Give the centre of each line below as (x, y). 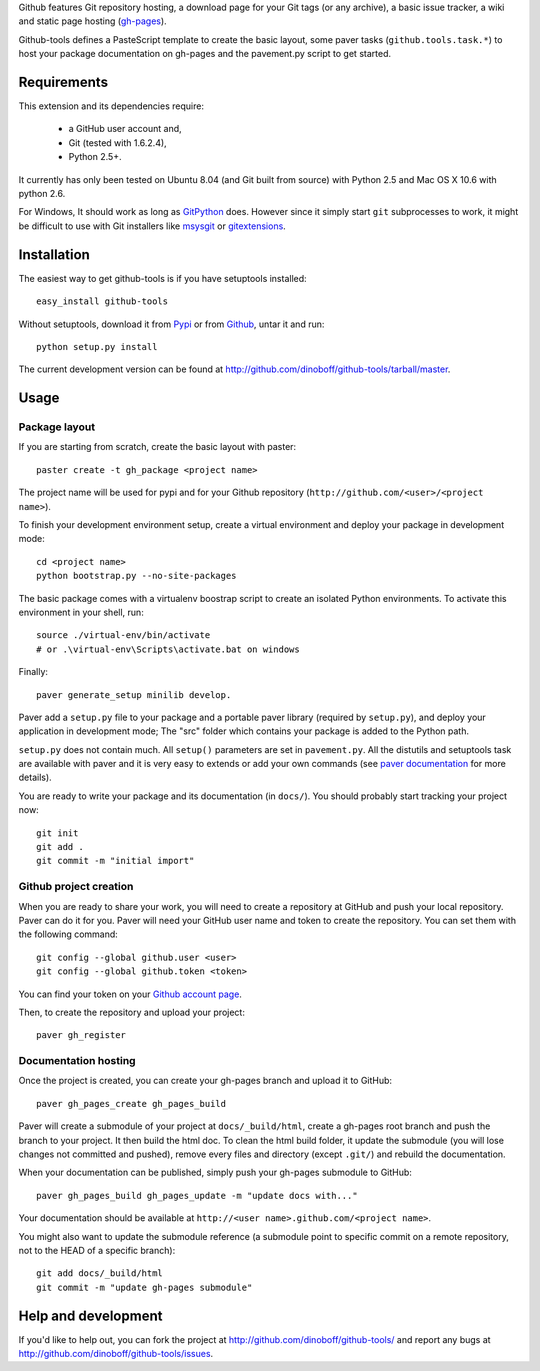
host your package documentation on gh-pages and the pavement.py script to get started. (205, 54)
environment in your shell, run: (81, 612)
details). (35, 777)
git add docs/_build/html (100, 1273)
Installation (54, 254)
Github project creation (76, 887)
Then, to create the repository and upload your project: (131, 1012)
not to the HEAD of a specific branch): (97, 1250)
